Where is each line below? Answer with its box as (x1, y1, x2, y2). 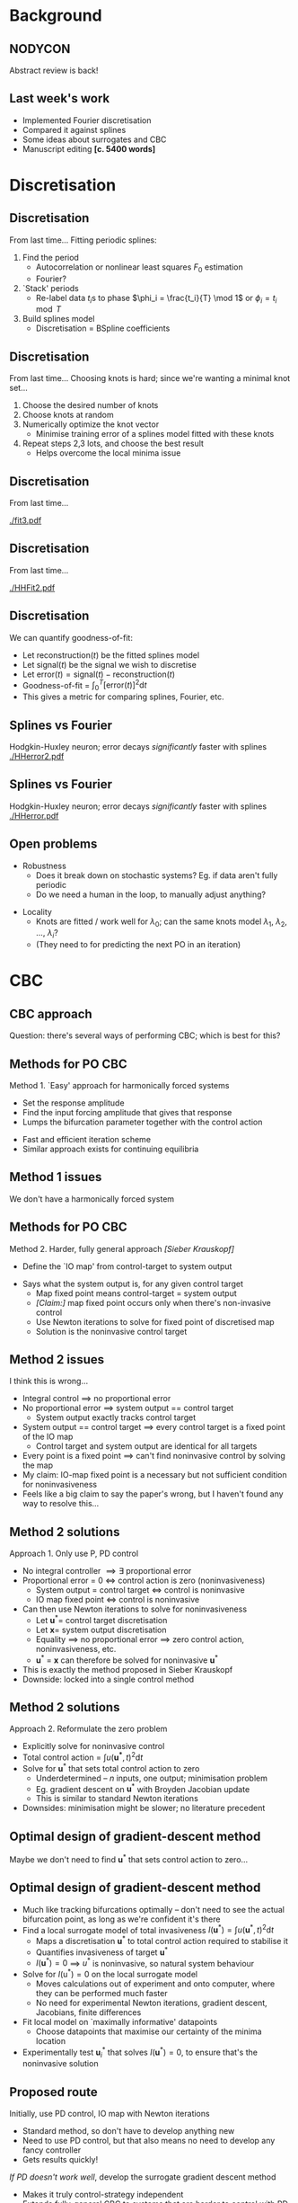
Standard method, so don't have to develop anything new (22, 2126, 235, 2136)
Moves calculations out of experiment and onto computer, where (35, 1978, 276, 1989)
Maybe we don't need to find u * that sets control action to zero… (9, 1852, 249, 1865)
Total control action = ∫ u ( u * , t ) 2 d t (22, 1750, 144, 1763)
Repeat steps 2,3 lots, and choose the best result (22, 438, 205, 449)
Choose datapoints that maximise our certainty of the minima (35, 2026, 262, 2037)
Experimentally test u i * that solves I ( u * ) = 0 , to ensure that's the (22, 2045, 259, 2059)
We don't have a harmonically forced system (9, 1193, 175, 1204)
